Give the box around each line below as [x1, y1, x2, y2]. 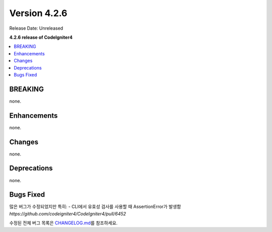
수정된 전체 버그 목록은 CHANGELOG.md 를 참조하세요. [9, 220, 118, 226]
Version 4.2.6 [9, 8, 67, 19]
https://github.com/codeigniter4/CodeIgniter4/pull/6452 [9, 210, 126, 216]
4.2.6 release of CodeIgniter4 [9, 34, 73, 40]
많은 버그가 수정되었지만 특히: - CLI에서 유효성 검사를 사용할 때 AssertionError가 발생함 [9, 204, 181, 210]
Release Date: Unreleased [9, 25, 63, 31]
